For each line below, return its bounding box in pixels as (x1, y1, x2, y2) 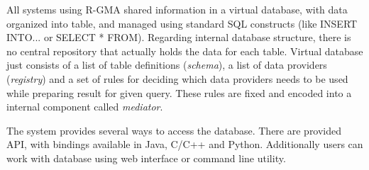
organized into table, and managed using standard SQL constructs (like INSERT (6, 16, 358, 30)
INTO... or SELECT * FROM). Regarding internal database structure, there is (6, 30, 351, 45)
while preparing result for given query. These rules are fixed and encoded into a (6, 85, 352, 100)
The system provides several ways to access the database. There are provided (6, 123, 342, 137)
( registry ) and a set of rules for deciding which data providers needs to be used (6, 71, 348, 86)
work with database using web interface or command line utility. (6, 150, 286, 165)
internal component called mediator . (6, 99, 163, 114)
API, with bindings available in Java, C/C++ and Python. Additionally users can (6, 137, 363, 152)
